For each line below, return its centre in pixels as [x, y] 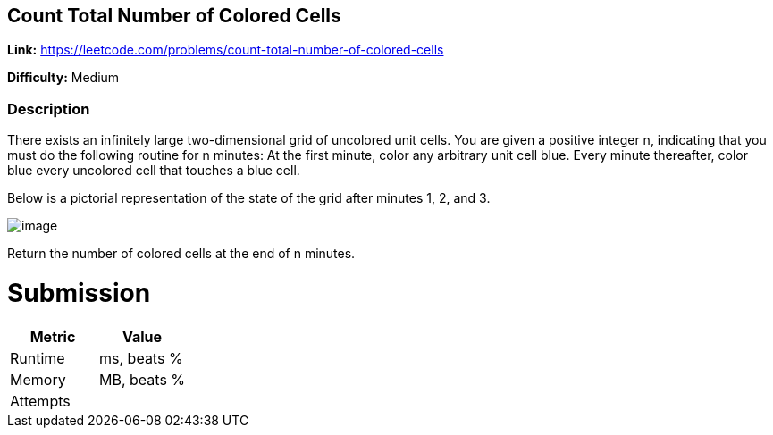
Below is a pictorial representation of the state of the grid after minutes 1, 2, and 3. [249, 198]
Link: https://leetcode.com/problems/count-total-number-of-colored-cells [226, 50]
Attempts [40, 401]
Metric [53, 336]
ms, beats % [141, 358]
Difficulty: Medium [63, 78]
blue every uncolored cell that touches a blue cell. [154, 171]
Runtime [38, 358]
